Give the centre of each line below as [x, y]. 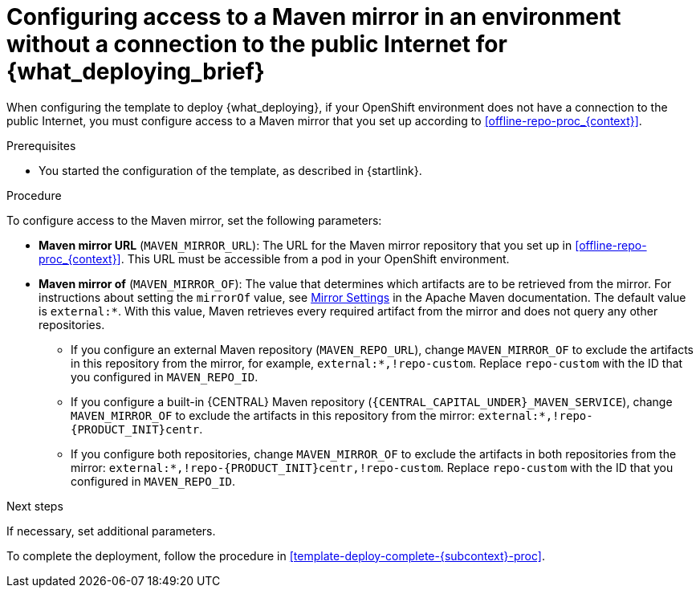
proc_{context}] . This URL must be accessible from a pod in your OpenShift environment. [274, 258]
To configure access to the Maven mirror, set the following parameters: [194, 220]
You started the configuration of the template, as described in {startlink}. [230, 170]
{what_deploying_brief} [136, 71]
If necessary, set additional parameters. [111, 531]
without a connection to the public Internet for [257, 44]
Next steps [35, 506]
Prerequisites [41, 145]
